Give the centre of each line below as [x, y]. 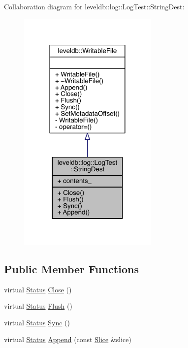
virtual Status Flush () [38, 306]
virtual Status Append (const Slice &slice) [68, 339]
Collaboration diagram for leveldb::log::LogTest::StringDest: [94, 6]
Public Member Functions [71, 269]
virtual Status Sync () [37, 323]
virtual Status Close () [38, 289]
